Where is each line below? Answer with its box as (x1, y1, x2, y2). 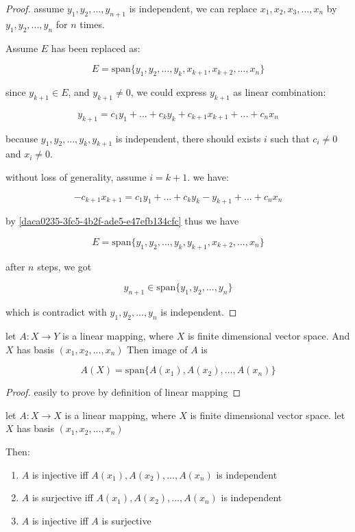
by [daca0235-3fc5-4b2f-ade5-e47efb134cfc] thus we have (5, 214, 239, 228)
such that (270, 131, 310, 145)
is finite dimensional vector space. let (190, 407, 345, 422)
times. (79, 16, 105, 31)
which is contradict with (5, 305, 107, 319)
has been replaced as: (51, 40, 140, 55)
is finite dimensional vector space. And (187, 328, 350, 342)
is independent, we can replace (129, 1, 258, 15)
